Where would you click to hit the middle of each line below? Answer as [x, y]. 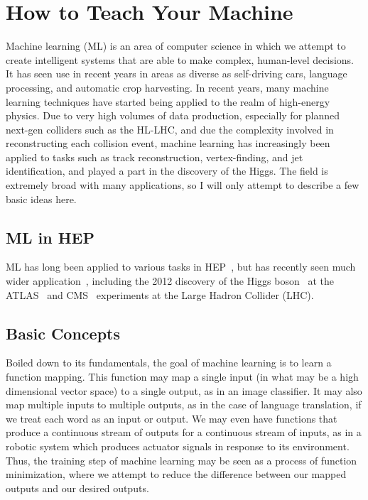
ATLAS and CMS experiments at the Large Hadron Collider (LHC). [160, 294]
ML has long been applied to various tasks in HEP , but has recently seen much [181, 267]
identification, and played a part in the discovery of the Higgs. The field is [167, 171]
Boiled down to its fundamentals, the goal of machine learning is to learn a [169, 363]
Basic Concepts [63, 333]
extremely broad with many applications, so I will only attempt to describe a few [183, 185]
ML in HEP [50, 237]
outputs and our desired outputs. [77, 488]
